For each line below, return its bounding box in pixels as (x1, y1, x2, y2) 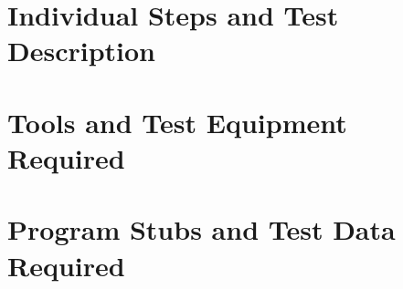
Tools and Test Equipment (7, 103, 347, 140)
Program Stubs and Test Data (7, 211, 396, 248)
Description (7, 32, 156, 69)
